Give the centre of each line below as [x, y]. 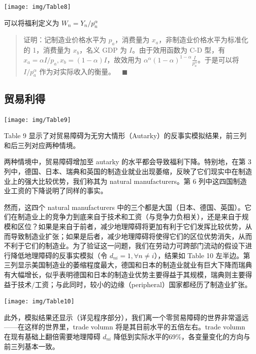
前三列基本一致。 [32, 346]
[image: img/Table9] [38, 120]
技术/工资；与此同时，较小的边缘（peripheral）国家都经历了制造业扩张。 [134, 284]
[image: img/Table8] [38, 7]
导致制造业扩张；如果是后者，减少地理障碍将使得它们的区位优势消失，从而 [131, 236]
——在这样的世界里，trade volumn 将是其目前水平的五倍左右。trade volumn [125, 327]
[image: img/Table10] [39, 302]
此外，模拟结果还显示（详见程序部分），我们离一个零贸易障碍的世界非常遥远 [126, 317]
